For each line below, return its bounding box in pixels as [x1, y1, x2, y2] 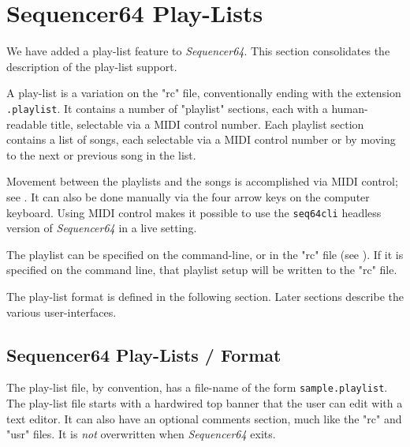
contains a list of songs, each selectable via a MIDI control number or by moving [6, 131, 396, 148]
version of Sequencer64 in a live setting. [6, 220, 197, 236]
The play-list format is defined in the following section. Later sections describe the [6, 287, 404, 304]
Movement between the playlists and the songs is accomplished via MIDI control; [6, 173, 398, 190]
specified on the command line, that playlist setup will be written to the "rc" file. [6, 261, 397, 278]
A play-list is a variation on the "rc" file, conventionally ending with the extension [6, 85, 401, 101]
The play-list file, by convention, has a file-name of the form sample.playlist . [6, 379, 388, 396]
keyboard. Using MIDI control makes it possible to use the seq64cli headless [6, 204, 382, 220]
